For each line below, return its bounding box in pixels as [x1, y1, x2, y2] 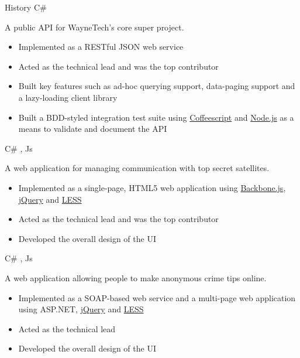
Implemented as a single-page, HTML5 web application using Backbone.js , [18, 181, 286, 193]
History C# [5, 1, 47, 13]
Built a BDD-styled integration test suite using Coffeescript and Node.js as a [18, 111, 294, 123]
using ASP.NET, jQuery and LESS [18, 303, 144, 315]
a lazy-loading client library [18, 91, 118, 103]
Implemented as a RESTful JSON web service [18, 40, 184, 53]
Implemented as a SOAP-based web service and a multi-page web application [18, 291, 296, 304]
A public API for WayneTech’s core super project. [5, 21, 184, 33]
